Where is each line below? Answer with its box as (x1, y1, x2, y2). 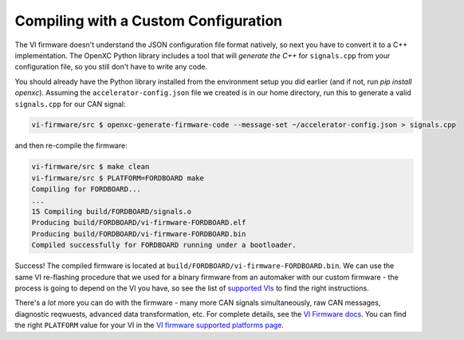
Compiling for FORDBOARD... (31, 184, 141, 194)
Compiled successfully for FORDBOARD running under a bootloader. (31, 240, 297, 250)
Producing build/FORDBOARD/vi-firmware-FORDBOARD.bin (31, 229, 246, 239)
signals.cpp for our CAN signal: (14, 99, 126, 109)
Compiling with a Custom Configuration (14, 12, 283, 30)
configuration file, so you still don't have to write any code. (14, 62, 207, 72)
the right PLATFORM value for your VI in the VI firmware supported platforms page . (14, 320, 285, 330)
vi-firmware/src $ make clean (31, 162, 150, 172)
